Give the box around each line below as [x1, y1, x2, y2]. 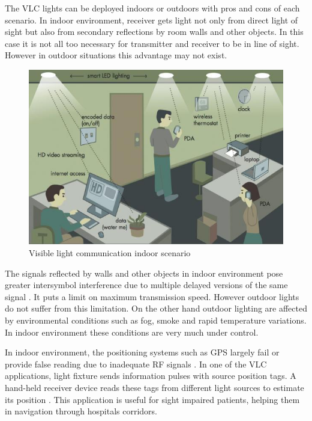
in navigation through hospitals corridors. [5, 405, 158, 417]
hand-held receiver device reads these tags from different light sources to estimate [5, 381, 304, 393]
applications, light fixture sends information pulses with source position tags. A [5, 369, 296, 382]
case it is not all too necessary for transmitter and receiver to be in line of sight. [5, 37, 299, 49]
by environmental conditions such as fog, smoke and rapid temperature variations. [5, 313, 307, 326]
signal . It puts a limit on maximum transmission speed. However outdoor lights [5, 290, 299, 303]
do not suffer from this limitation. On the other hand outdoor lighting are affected [5, 302, 307, 315]
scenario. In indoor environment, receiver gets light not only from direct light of [5, 13, 298, 26]
